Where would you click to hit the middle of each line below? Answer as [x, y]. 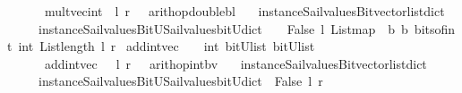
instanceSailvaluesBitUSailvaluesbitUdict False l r [180, 81]
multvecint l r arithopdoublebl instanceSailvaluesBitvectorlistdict [244, 11]
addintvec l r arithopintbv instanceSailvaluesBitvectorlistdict [235, 63]
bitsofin [435, 28]
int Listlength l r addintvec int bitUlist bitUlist [167, 46]
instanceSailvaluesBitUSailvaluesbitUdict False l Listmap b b [223, 28]
